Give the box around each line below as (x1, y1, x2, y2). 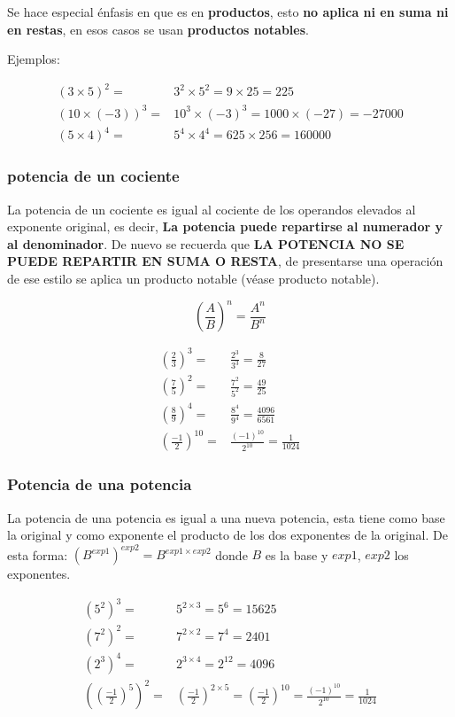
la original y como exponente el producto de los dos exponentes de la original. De (7, 526, 448, 544)
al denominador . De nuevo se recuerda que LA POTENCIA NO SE (7, 234, 405, 253)
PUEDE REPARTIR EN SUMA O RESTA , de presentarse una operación (7, 252, 443, 270)
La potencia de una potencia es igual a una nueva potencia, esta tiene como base (7, 508, 445, 526)
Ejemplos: (7, 50, 60, 68)
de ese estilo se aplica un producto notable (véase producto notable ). (7, 269, 380, 287)
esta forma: (7, 545, 68, 564)
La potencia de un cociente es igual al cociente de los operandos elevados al (7, 199, 416, 218)
